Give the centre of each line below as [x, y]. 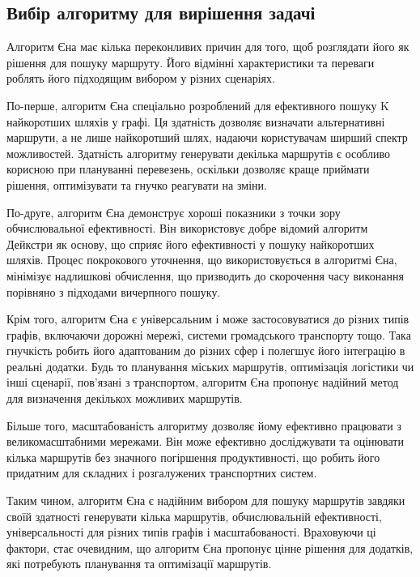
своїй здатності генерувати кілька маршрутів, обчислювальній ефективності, [194, 516]
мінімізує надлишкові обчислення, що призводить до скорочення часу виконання [205, 275]
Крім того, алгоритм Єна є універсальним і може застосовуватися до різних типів [208, 319]
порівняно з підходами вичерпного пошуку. [114, 291]
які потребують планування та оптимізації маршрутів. [139, 564]
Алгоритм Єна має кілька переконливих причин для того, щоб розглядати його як [208, 47]
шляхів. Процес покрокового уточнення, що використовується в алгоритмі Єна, [202, 260]
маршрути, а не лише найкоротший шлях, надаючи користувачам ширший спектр [207, 137]
